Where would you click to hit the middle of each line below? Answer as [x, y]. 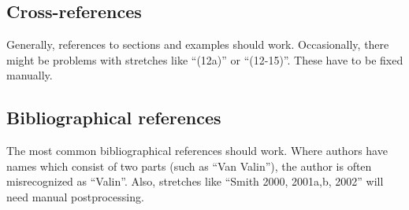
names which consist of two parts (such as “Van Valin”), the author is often [189, 166]
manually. [30, 75]
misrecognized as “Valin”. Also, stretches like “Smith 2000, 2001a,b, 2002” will [195, 181]
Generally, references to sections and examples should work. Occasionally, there [198, 44]
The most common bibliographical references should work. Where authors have [197, 151]
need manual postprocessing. [75, 196]
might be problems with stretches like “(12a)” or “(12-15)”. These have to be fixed [205, 59]
